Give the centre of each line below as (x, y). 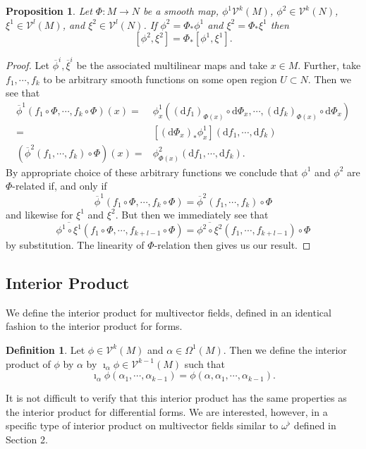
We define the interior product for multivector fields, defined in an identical (169, 312)
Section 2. (27, 439)
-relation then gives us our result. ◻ (232, 245)
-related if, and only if (60, 186)
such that (205, 363)
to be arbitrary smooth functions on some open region (160, 79)
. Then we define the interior (285, 349)
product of (28, 363)
